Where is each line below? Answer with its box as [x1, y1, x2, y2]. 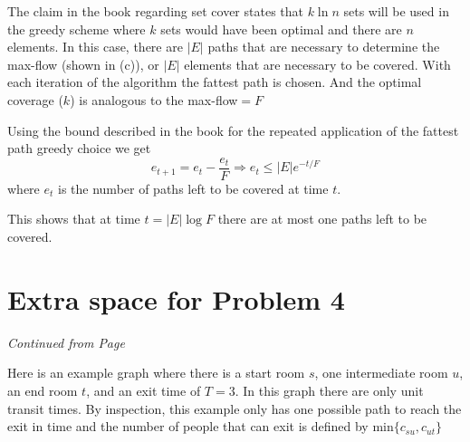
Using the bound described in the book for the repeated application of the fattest [7, 120, 459, 139]
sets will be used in [343, 2, 449, 20]
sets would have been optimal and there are [160, 19, 402, 38]
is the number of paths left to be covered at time [58, 178, 329, 197]
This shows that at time [7, 209, 140, 228]
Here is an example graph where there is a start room [7, 363, 305, 382]
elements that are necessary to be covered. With [184, 54, 451, 73]
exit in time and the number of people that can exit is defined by [7, 417, 369, 436]
